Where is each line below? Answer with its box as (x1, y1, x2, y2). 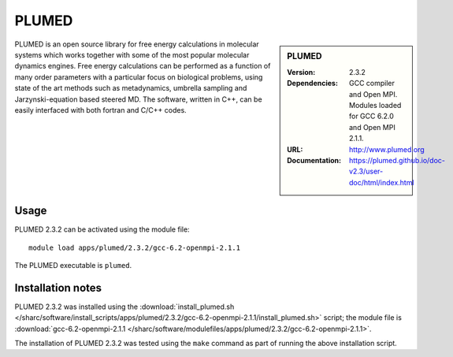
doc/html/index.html (349, 177, 414, 187)
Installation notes (14, 281, 102, 295)
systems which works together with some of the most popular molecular (14, 50, 250, 59)
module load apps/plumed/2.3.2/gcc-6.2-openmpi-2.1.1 (28, 243, 240, 252)
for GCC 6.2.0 (349, 111, 394, 121)
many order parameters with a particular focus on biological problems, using (14, 72, 263, 82)
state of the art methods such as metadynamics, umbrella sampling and (14, 84, 247, 93)
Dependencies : (287, 79, 339, 88)
